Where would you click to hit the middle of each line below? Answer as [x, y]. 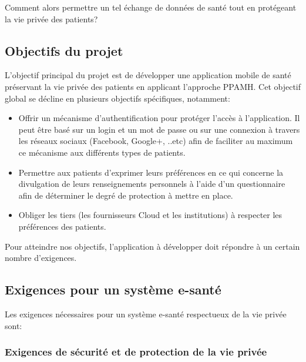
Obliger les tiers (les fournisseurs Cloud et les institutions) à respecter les [150, 215]
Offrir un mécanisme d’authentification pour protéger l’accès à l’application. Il [159, 118]
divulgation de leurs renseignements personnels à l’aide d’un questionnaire [152, 184]
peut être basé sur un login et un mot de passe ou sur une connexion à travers [159, 129]
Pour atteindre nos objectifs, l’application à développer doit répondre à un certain [152, 246]
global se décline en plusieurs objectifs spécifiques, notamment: [117, 98]
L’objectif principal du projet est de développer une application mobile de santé [148, 75]
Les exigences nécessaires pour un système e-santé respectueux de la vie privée [146, 314]
